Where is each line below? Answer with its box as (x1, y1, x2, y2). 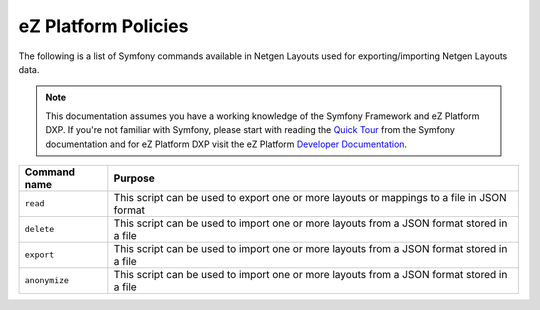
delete (24, 224, 55, 235)
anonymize (24, 275, 70, 286)
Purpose (113, 171, 155, 185)
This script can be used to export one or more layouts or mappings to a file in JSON (113, 190, 507, 204)
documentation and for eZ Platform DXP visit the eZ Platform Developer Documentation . (45, 138, 408, 150)
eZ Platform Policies (18, 15, 189, 37)
